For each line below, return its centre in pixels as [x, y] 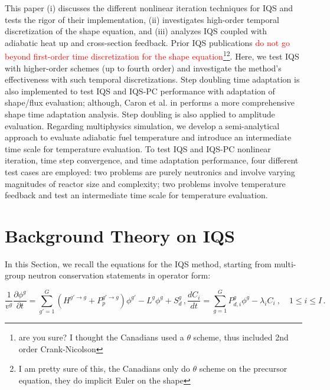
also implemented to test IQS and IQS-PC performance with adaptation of [140, 91]
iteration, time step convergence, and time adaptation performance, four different [152, 160]
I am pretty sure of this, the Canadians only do [104, 368]
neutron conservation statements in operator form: [119, 275]
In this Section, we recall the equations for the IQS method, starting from [138, 263]
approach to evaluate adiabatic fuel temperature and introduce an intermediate [148, 137]
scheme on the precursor [243, 368]
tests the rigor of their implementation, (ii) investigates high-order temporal [142, 19]
